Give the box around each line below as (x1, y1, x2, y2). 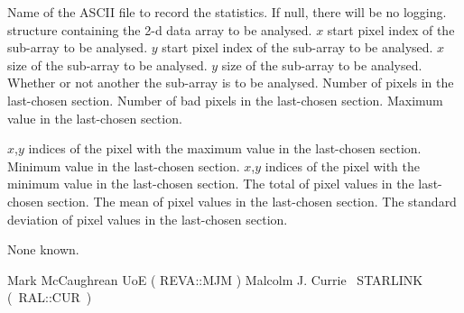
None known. (7, 240, 79, 259)
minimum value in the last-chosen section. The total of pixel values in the (7, 174, 414, 193)
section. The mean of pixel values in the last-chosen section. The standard (47, 191, 457, 210)
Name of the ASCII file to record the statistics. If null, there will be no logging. (7, 3, 447, 21)
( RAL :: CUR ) (7, 288, 92, 307)
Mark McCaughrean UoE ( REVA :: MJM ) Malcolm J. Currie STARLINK (7, 270, 423, 289)
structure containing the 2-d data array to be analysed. (7, 20, 312, 39)
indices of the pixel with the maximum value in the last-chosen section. (28, 139, 422, 158)
